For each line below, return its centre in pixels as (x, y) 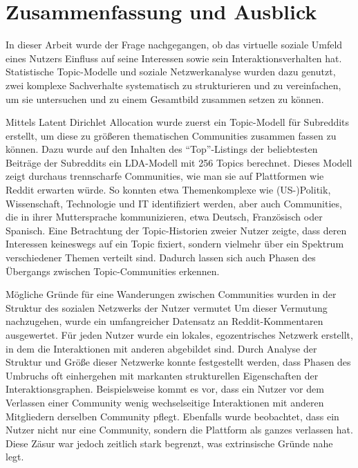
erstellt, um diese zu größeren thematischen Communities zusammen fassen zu (171, 135)
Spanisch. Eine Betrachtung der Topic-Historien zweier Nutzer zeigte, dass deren (176, 230)
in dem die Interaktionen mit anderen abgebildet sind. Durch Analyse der (161, 348)
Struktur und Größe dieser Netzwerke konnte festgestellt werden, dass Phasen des (178, 362)
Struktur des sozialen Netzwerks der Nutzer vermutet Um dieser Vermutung (167, 307)
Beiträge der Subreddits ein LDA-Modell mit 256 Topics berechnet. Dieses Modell (179, 162)
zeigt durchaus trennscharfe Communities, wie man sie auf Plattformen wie (165, 176)
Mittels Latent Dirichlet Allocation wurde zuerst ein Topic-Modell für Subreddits (178, 122)
